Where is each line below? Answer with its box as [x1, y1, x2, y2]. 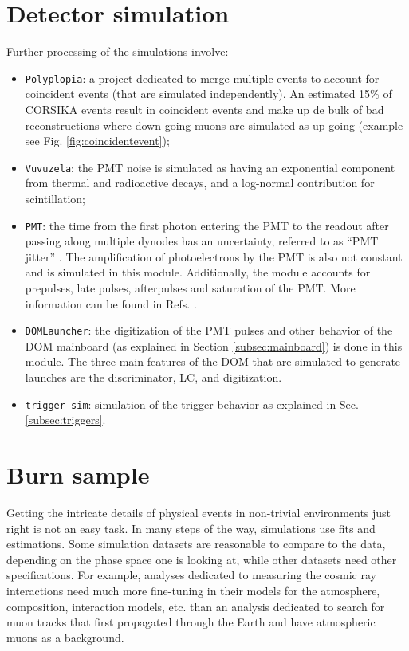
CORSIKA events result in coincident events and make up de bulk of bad [25, 100, 384, 117]
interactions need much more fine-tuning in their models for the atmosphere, [6, 582, 380, 598]
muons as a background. [6, 629, 124, 645]
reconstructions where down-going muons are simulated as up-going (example [25, 116, 403, 133]
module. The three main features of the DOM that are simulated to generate [25, 353, 401, 370]
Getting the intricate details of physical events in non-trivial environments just [6, 504, 391, 521]
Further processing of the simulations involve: [6, 43, 229, 60]
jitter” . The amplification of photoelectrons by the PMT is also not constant [25, 248, 403, 265]
